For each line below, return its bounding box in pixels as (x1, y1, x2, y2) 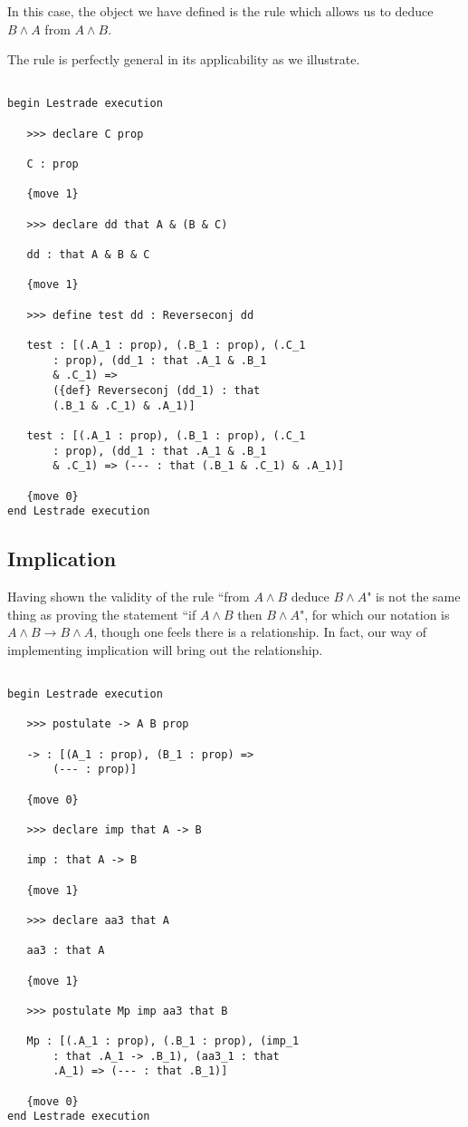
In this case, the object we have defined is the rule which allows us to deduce (7, 2, 434, 20)
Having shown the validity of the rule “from (7, 587, 250, 606)
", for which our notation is (299, 604, 450, 623)
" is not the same (367, 587, 461, 606)
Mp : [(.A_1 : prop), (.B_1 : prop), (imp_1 (26, 1035, 300, 1048)
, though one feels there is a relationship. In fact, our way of (93, 622, 426, 641)
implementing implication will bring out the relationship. (7, 640, 323, 659)
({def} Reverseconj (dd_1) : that (53, 383, 261, 397)
